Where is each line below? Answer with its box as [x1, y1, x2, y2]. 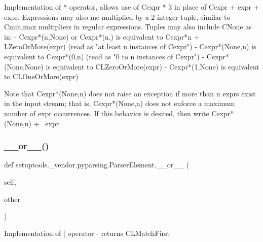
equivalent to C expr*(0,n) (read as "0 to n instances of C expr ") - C [4, 51, 212, 61]
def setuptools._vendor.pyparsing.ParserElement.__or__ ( [4, 159, 190, 170]
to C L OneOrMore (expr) [4, 71, 79, 82]
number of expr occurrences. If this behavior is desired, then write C [4, 108, 217, 118]
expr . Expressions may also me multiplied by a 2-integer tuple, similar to [4, 11, 231, 22]
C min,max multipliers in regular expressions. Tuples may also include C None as [4, 21, 252, 32]
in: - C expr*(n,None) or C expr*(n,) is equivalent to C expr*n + [4, 31, 200, 42]
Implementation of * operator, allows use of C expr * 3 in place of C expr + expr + [4, 2, 259, 12]
